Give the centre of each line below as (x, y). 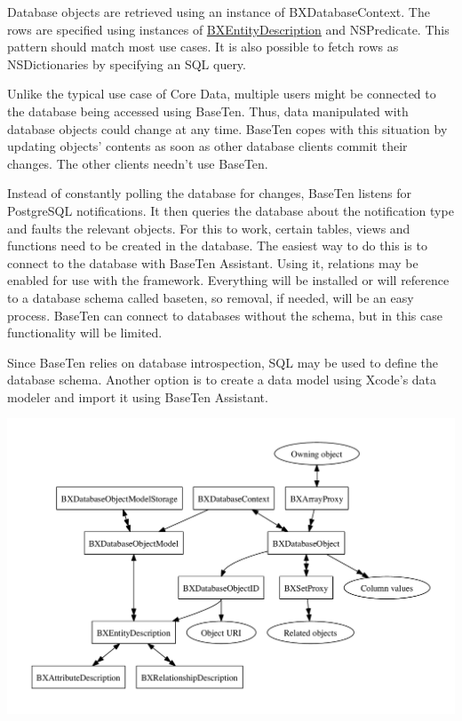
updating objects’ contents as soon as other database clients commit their (207, 146)
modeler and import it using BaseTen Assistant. (138, 396)
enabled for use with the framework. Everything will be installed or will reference (228, 280)
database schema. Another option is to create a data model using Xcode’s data (222, 380)
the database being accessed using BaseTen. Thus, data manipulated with (208, 111)
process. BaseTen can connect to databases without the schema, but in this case (225, 315)
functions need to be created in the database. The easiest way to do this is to (217, 246)
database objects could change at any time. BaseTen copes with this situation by (227, 128)
